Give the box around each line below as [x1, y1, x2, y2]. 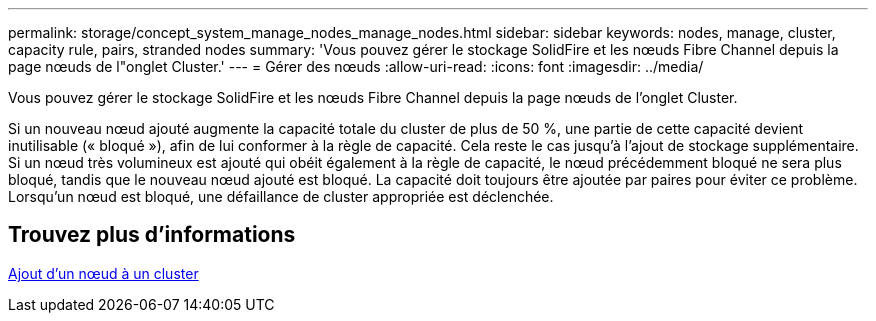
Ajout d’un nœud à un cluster [8, 264, 199, 282]
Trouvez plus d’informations [8, 222, 296, 248]
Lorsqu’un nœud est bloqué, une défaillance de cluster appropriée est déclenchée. [8, 188, 554, 205]
